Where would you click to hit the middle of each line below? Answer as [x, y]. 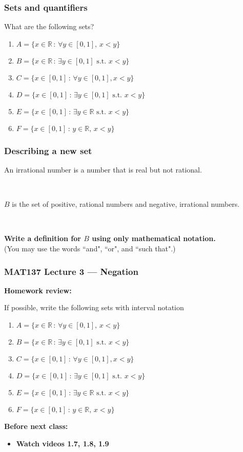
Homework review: [38, 290]
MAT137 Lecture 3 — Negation [71, 271]
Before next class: [36, 426]
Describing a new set [48, 150]
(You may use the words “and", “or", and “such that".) [90, 248]
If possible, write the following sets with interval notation [94, 307]
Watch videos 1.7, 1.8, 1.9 [63, 443]
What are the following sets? [49, 26]
